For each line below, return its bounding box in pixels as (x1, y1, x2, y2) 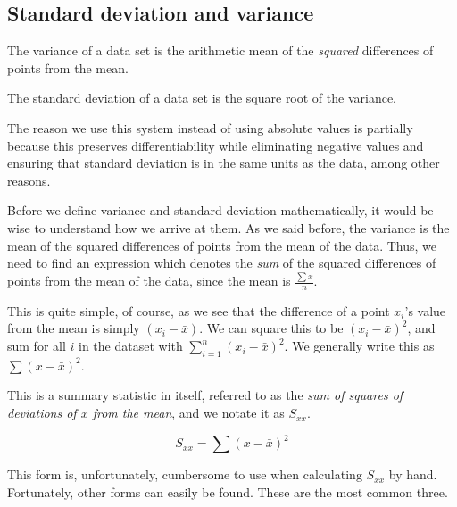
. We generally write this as (284, 337, 435, 355)
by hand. (388, 465, 437, 484)
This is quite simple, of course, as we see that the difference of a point (7, 301, 390, 320)
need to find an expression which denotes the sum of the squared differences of (7, 253, 436, 272)
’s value (404, 301, 446, 320)
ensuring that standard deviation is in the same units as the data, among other (7, 154, 440, 172)
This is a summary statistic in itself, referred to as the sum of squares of (7, 386, 403, 404)
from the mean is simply (7, 319, 140, 337)
